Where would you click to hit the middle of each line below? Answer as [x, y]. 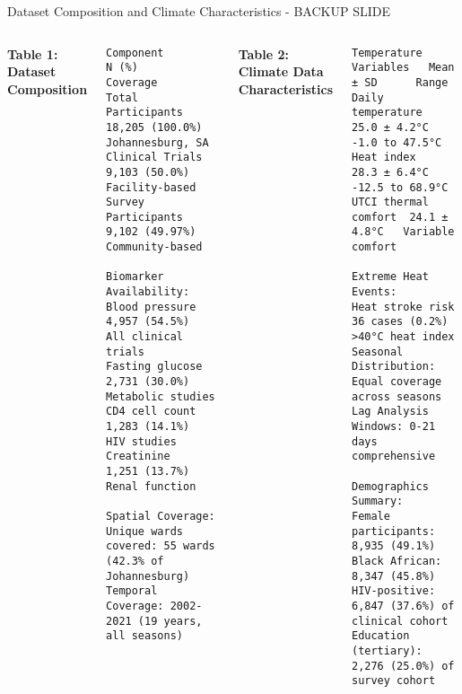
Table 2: [263, 53]
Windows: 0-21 [393, 426]
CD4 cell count [151, 412]
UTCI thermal [390, 202]
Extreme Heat [390, 277]
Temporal [132, 591]
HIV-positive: [393, 591]
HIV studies [141, 441]
